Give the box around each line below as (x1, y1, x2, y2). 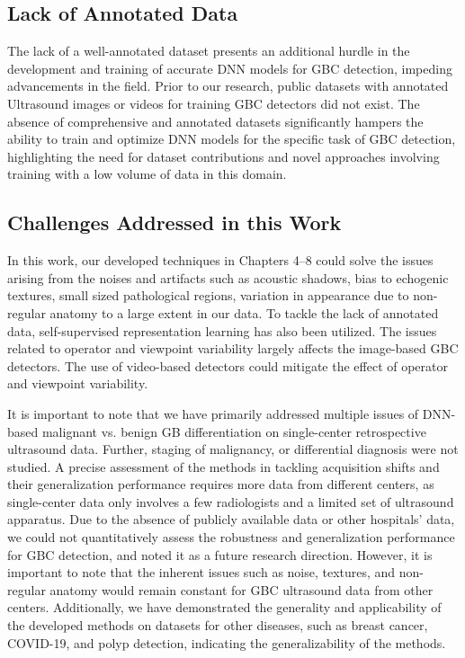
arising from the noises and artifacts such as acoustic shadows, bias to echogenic (7, 268, 449, 287)
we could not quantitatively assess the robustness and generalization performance (7, 528, 455, 547)
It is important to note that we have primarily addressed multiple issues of (7, 404, 419, 422)
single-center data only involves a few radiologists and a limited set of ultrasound (7, 492, 454, 511)
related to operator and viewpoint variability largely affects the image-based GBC (7, 339, 459, 358)
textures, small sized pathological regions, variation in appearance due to (7, 286, 409, 305)
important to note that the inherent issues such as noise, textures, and (7, 563, 396, 582)
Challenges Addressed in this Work (7, 209, 342, 236)
